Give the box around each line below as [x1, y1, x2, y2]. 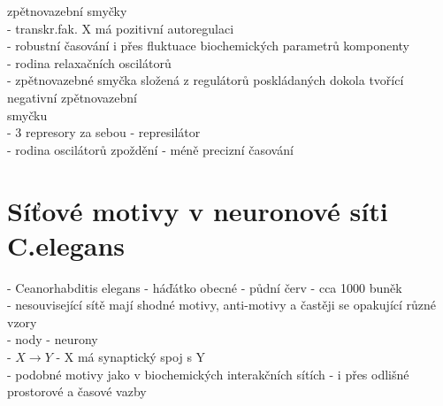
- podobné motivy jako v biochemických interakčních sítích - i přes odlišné [7, 364, 409, 383]
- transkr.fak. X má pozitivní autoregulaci [7, 19, 234, 37]
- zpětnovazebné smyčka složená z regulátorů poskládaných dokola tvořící [7, 71, 404, 89]
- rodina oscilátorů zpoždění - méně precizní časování [7, 140, 294, 158]
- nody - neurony [7, 330, 98, 349]
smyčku [7, 105, 48, 124]
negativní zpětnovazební [7, 88, 138, 106]
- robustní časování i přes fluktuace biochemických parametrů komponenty [7, 36, 409, 55]
